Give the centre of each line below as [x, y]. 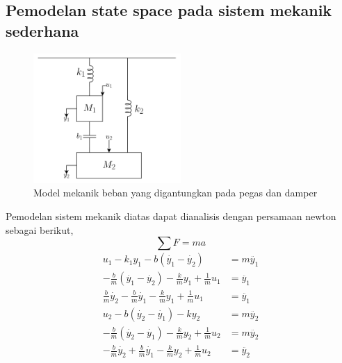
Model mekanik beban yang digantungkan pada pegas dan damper [176, 193]
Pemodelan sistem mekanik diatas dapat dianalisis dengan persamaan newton [171, 216]
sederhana [42, 30]
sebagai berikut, [40, 229]
